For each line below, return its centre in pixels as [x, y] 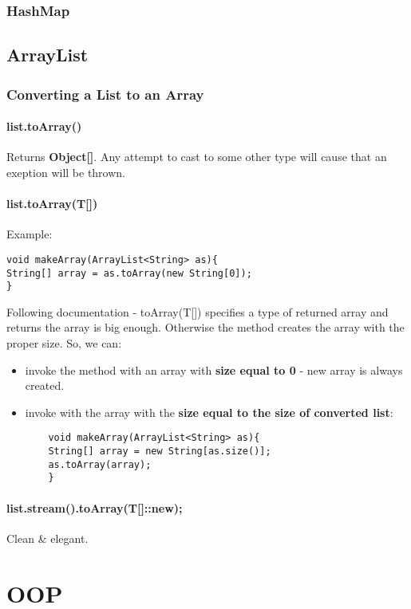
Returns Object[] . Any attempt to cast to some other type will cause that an [197, 157]
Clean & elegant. [47, 538]
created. [45, 385]
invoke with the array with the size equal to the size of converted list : [209, 412]
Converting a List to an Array [105, 94]
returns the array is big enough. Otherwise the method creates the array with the [205, 327]
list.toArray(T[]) [52, 204]
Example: [30, 234]
